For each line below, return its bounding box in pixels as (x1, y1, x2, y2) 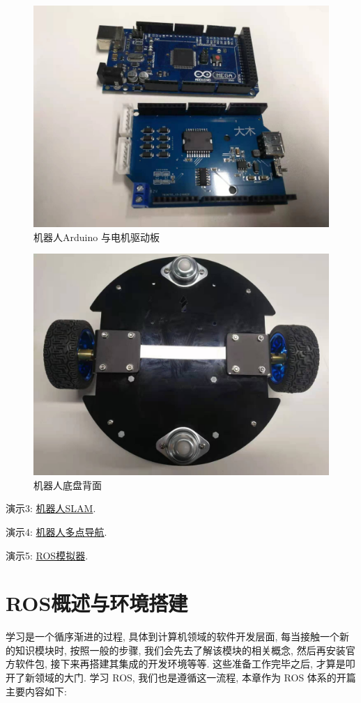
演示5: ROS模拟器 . (6, 548, 89, 562)
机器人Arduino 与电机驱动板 (33, 229, 160, 244)
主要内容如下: (6, 683, 67, 698)
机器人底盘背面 (33, 477, 102, 492)
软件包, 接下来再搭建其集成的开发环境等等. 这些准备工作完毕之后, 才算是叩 (15, 656, 355, 671)
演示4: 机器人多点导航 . (6, 524, 107, 539)
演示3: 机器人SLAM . (6, 501, 96, 516)
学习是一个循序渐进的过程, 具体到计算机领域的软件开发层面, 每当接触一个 (6, 629, 340, 644)
